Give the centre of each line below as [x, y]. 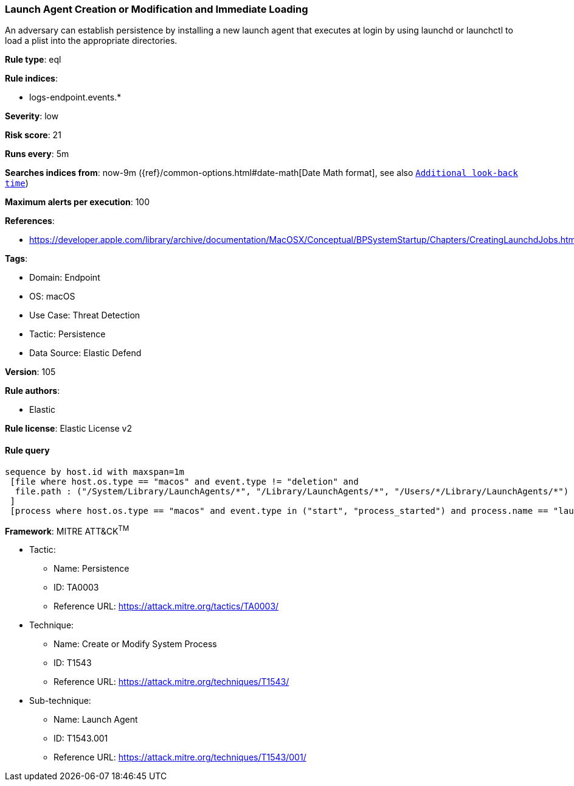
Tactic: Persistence [67, 334]
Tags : [16, 259]
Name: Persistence [92, 569]
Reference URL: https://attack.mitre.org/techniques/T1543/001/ [180, 757]
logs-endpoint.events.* [75, 97]
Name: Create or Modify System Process [135, 644]
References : [30, 221]
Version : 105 [30, 372]
